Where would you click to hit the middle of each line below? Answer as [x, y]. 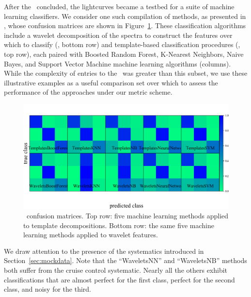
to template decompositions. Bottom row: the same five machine [119, 225]
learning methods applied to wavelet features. [91, 235]
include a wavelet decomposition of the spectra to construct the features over [118, 35]
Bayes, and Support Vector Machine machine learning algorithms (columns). [118, 63]
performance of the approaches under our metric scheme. [88, 92]
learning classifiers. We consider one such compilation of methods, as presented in [125, 16]
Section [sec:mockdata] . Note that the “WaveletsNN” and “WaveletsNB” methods [125, 260]
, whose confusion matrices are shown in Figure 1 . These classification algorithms [125, 25]
